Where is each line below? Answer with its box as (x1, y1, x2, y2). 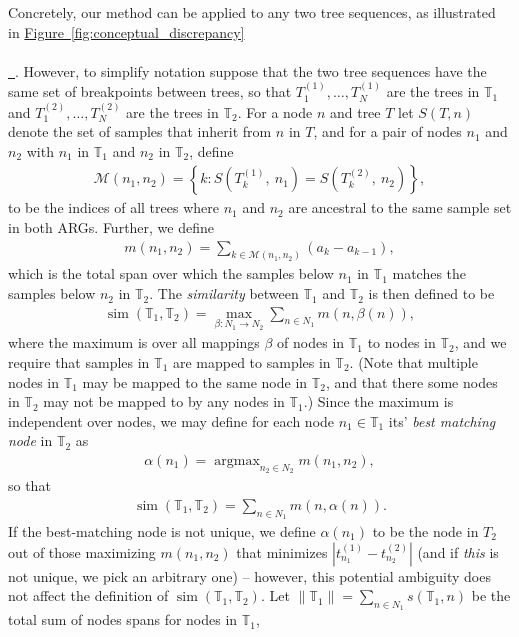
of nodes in (277, 332, 345, 353)
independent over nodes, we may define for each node (8, 410, 335, 431)
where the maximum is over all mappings (8, 332, 260, 353)
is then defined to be (368, 283, 495, 304)
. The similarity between (149, 283, 299, 304)
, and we (454, 332, 507, 353)
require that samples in (8, 351, 150, 372)
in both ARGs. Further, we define (8, 217, 214, 237)
